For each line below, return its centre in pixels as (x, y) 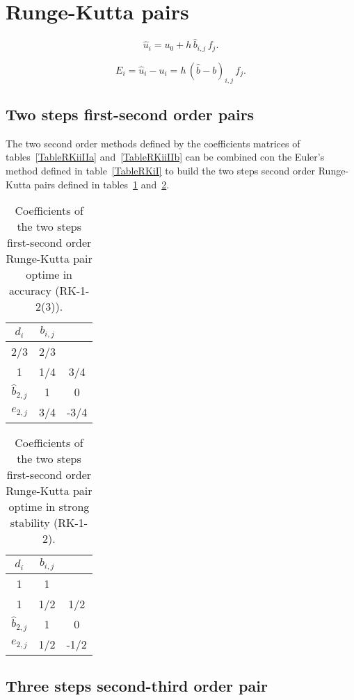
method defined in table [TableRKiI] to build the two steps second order (161, 170)
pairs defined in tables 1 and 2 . (102, 184)
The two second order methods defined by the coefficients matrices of (153, 143)
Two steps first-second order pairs (130, 114)
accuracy (30, 291)
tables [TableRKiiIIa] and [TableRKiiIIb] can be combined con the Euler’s (165, 157)
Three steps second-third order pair (137, 686)
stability (30, 523)
